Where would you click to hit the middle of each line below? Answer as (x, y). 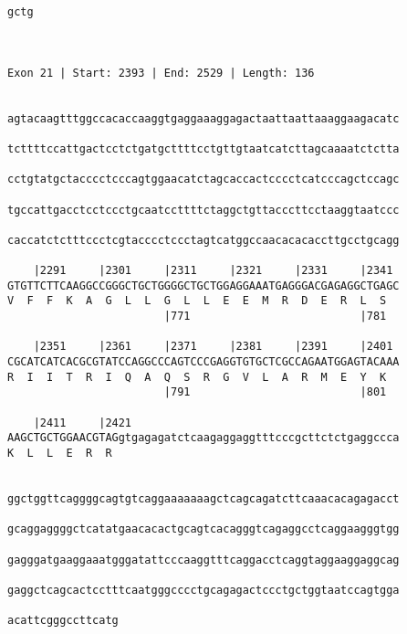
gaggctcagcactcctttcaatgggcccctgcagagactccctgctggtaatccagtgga (203, 590)
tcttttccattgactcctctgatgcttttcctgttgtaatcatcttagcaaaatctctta (203, 148)
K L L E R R (60, 454)
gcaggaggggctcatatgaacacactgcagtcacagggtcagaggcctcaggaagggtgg (203, 529)
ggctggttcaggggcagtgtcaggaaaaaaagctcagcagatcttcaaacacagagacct (203, 499)
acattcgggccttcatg (63, 621)
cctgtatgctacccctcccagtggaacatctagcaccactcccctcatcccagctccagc (203, 180)
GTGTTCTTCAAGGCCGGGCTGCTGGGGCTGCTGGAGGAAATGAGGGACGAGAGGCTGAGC (203, 285)
